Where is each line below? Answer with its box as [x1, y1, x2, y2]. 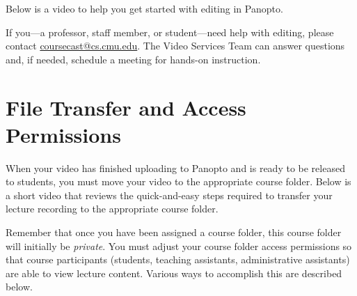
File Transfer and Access [6, 93, 246, 121]
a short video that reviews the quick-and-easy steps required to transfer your [6, 187, 333, 202]
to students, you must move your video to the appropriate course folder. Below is [6, 174, 351, 189]
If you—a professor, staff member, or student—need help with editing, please [6, 24, 334, 39]
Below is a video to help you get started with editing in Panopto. [6, 1, 283, 15]
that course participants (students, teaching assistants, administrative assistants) [6, 252, 350, 267]
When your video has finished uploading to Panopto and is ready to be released [6, 160, 345, 175]
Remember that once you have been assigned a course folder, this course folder [6, 225, 342, 240]
